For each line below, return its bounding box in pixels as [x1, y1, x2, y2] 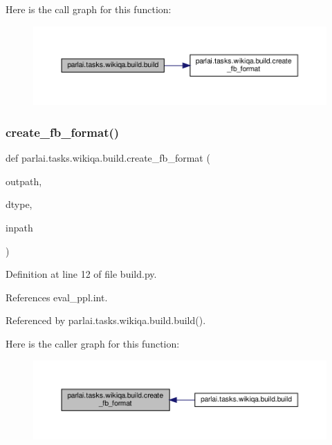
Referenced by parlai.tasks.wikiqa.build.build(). [6, 313, 206, 328]
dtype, [6, 197, 33, 211]
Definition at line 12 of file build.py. [6, 267, 157, 281]
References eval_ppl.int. [6, 290, 108, 304]
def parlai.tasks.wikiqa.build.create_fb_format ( [6, 151, 210, 165]
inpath [6, 220, 33, 234]
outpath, [6, 173, 42, 188]
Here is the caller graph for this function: [6, 336, 180, 350]
